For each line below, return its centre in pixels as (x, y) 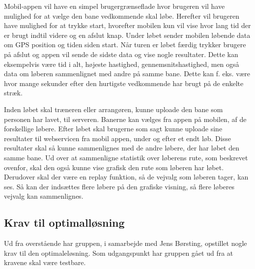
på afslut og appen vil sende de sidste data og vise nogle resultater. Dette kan (121, 54)
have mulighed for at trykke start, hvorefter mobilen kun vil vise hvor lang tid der (127, 25)
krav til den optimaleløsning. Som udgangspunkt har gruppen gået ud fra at (119, 253)
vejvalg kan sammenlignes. (44, 196)
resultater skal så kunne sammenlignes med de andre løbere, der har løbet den (122, 148)
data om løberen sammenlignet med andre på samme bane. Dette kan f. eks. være (127, 74)
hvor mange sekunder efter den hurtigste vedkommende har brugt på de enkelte (124, 83)
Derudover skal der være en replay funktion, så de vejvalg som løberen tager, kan (126, 177)
